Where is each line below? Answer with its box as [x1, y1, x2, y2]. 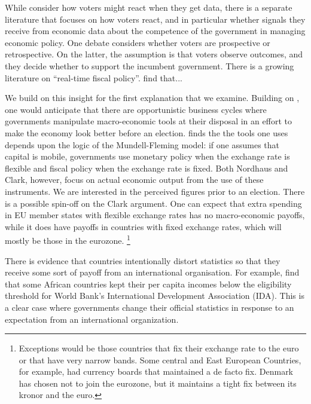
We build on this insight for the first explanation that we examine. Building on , [5, 91, 300, 104]
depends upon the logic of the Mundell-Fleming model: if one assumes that [5, 138, 280, 151]
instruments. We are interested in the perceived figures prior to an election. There [5, 185, 305, 197]
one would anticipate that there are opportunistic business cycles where [5, 103, 267, 115]
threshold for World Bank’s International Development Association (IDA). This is [5, 289, 304, 302]
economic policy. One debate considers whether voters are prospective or [5, 36, 270, 48]
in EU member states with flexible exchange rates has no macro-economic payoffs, [5, 209, 305, 221]
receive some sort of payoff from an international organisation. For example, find [5, 266, 300, 278]
